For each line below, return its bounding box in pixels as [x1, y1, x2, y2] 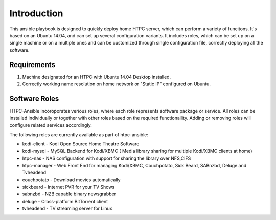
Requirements [9, 60, 56, 69]
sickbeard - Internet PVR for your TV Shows [22, 184, 115, 190]
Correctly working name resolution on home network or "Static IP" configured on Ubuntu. [22, 81, 211, 87]
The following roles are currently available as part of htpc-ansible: [9, 131, 148, 138]
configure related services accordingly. [9, 122, 92, 128]
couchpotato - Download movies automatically [22, 177, 121, 183]
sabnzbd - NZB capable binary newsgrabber [22, 191, 117, 197]
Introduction [9, 8, 63, 19]
